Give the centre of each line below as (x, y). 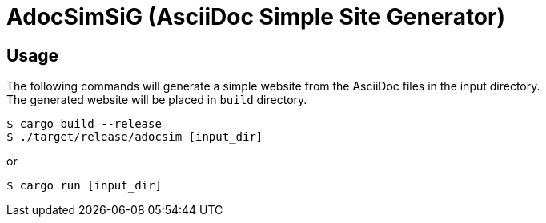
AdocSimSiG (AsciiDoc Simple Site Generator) (256, 17)
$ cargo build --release (84, 124)
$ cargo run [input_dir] (84, 186)
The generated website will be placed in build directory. (157, 100)
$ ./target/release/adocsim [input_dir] (135, 137)
